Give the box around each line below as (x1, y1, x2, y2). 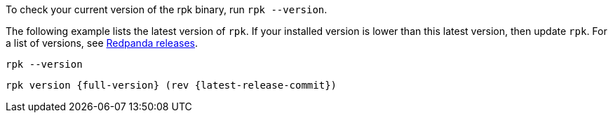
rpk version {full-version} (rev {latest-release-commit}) (6, 80, 337, 91)
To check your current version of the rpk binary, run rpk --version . (6, 3, 328, 15)
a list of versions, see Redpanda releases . (6, 37, 198, 49)
